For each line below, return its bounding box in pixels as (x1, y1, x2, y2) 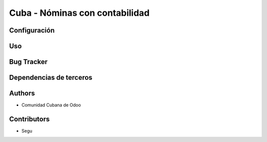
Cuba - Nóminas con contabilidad (9, 7, 150, 18)
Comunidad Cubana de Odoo (21, 102, 81, 108)
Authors (9, 89, 35, 98)
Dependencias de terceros (9, 73, 92, 82)
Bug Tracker (9, 58, 48, 66)
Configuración (9, 26, 55, 35)
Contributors (9, 115, 50, 123)
